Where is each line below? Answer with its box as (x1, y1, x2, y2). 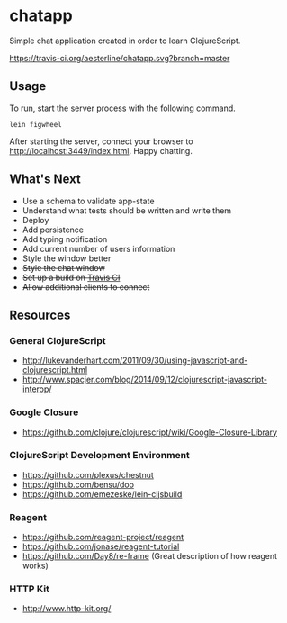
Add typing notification (22, 233, 108, 244)
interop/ (22, 384, 52, 394)
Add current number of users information (22, 243, 175, 254)
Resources (9, 307, 71, 322)
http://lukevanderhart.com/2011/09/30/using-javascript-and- (22, 355, 248, 366)
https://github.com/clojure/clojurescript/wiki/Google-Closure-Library (22, 427, 277, 438)
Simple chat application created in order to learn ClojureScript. (9, 35, 241, 46)
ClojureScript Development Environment (9, 449, 191, 462)
